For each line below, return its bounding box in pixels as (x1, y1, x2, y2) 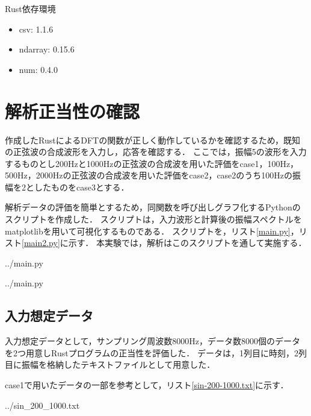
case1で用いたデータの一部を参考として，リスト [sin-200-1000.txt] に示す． (5, 379, 289, 391)
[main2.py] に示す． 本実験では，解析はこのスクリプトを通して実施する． (22, 236, 307, 249)
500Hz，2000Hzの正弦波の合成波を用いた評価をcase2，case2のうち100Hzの (5, 169, 293, 181)
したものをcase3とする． (34, 180, 129, 193)
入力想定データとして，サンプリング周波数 (5, 335, 173, 347)
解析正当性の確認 (5, 98, 140, 123)
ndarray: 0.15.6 (19, 43, 75, 55)
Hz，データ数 (189, 335, 241, 347)
